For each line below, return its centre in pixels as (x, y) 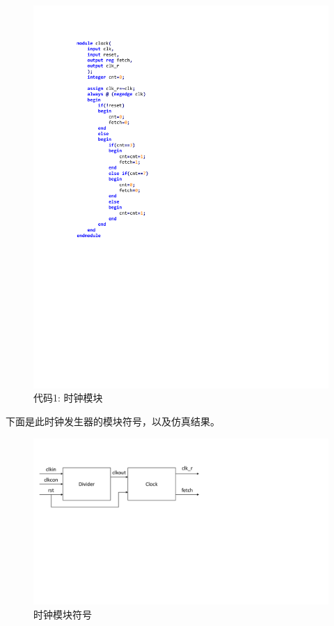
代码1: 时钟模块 (68, 398)
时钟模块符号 (63, 614)
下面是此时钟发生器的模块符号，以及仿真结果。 (113, 421)
